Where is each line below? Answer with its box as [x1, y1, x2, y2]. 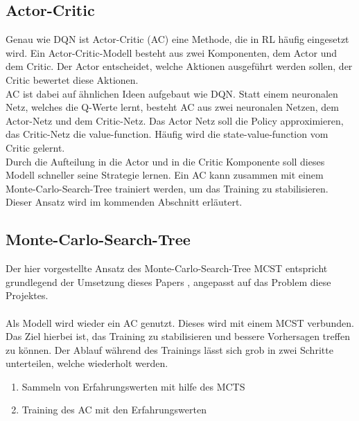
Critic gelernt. [6, 140, 65, 154]
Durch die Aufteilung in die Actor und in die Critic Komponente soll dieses [6, 154, 325, 168]
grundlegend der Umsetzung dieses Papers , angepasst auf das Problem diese [6, 274, 331, 289]
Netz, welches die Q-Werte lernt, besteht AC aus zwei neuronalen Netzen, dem [6, 100, 339, 114]
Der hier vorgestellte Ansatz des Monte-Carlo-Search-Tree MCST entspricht [6, 261, 328, 276]
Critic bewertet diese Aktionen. [6, 72, 139, 87]
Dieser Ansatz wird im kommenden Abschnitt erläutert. [6, 195, 243, 209]
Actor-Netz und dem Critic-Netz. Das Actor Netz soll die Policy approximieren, [6, 113, 344, 127]
